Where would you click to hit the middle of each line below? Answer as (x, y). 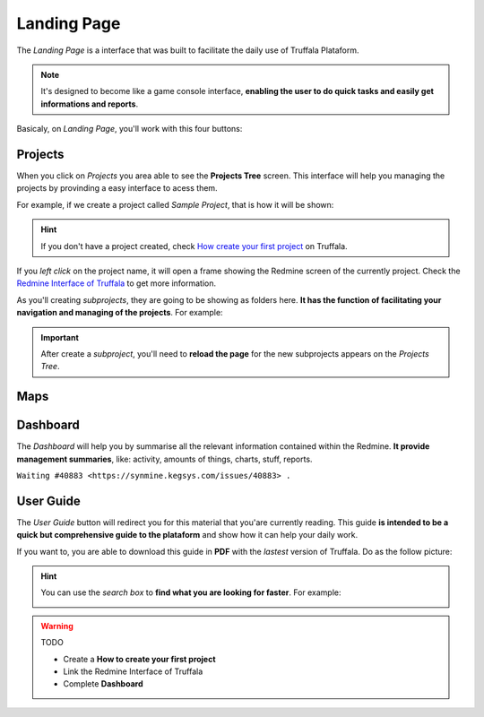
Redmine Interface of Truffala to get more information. (117, 283)
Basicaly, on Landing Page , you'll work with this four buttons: (130, 129)
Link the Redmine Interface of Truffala (133, 671)
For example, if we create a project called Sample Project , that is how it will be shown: (175, 204)
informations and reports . (90, 104)
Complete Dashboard (103, 684)
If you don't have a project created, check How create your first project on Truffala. (194, 246)
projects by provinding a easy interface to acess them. (117, 188)
